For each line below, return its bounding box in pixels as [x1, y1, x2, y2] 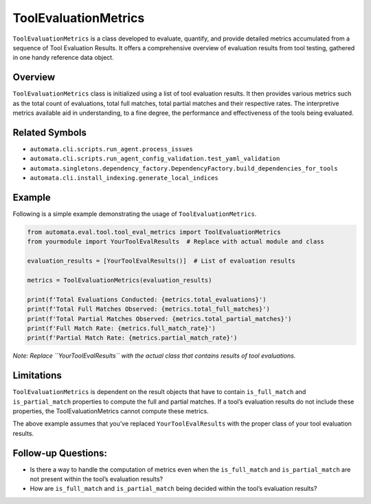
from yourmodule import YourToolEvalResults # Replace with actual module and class [27, 238, 324, 245]
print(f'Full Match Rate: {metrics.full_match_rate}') [27, 324, 216, 332]
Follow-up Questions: [12, 447, 108, 459]
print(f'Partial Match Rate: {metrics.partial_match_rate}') [27, 334, 238, 342]
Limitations [12, 370, 62, 382]
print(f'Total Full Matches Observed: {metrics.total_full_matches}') [27, 305, 271, 313]
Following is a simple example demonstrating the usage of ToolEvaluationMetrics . [12, 210, 257, 218]
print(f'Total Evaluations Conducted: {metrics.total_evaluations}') [27, 296, 267, 303]
